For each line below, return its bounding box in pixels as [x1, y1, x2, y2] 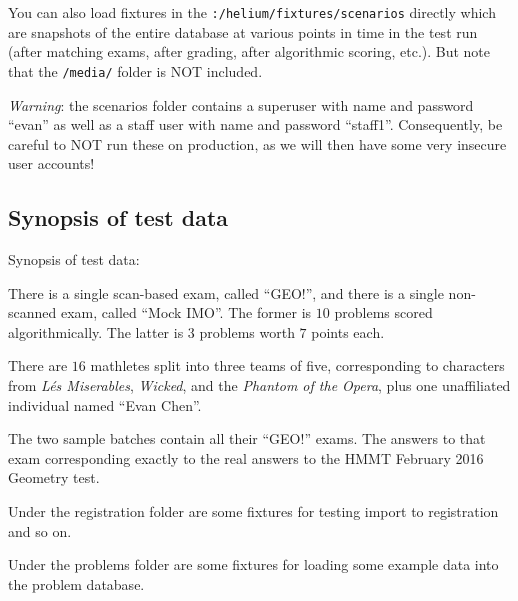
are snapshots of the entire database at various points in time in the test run [8, 21, 478, 42]
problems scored [334, 302, 433, 323]
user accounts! [8, 153, 95, 174]
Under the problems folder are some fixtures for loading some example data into [8, 554, 499, 575]
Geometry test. [8, 467, 100, 488]
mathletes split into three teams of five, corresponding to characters [90, 355, 505, 376]
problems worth [199, 321, 295, 342]
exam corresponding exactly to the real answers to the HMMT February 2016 [8, 447, 484, 468]
